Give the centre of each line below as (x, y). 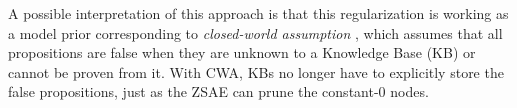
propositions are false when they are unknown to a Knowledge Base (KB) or (242, 52)
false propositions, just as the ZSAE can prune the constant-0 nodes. (218, 91)
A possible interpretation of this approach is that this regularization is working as (258, 13)
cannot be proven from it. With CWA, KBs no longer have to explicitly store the (256, 71)
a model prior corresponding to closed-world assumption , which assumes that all (255, 32)
